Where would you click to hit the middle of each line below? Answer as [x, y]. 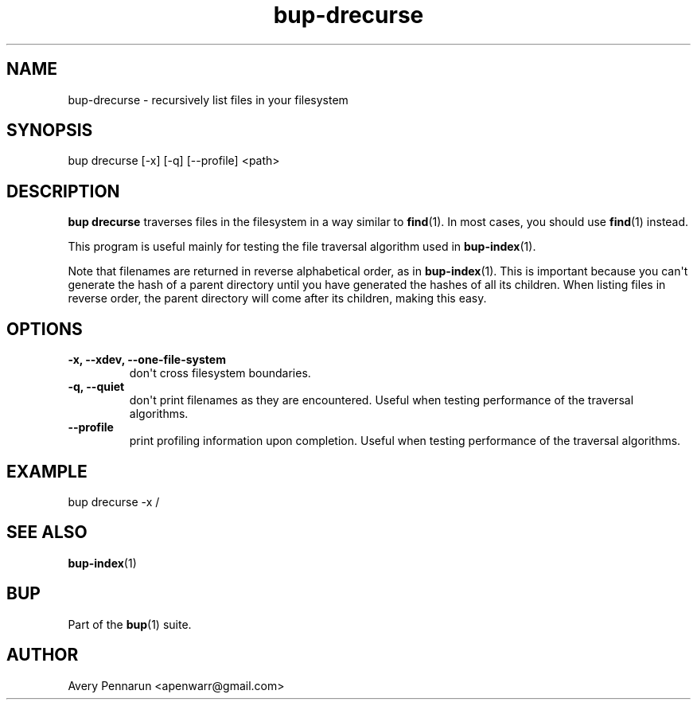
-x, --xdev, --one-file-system [147, 360]
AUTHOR [43, 655]
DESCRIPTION [63, 191]
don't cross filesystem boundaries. [220, 373]
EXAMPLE [47, 471]
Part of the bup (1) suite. [130, 624]
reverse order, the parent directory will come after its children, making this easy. [277, 298]
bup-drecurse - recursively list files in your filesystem [208, 99]
